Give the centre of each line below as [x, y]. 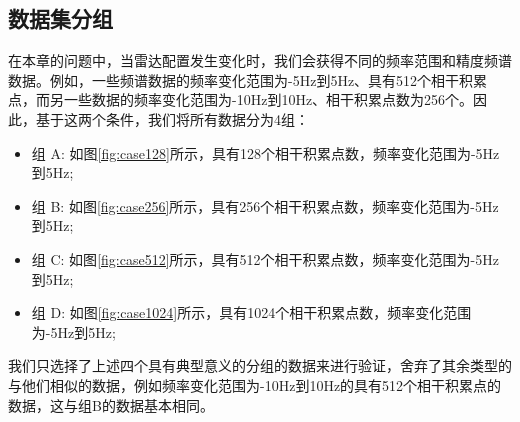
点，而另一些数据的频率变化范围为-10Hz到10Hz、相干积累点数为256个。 [241, 99]
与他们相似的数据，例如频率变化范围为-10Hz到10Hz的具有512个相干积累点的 [255, 384]
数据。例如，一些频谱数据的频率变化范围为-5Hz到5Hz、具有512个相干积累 [248, 79]
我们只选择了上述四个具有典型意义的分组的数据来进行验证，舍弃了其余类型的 [260, 365]
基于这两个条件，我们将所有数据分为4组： [172, 118]
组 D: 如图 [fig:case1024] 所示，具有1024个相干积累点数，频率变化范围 [251, 312]
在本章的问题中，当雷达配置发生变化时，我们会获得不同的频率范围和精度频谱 [260, 60]
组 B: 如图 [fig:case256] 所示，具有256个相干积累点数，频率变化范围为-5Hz [265, 205]
